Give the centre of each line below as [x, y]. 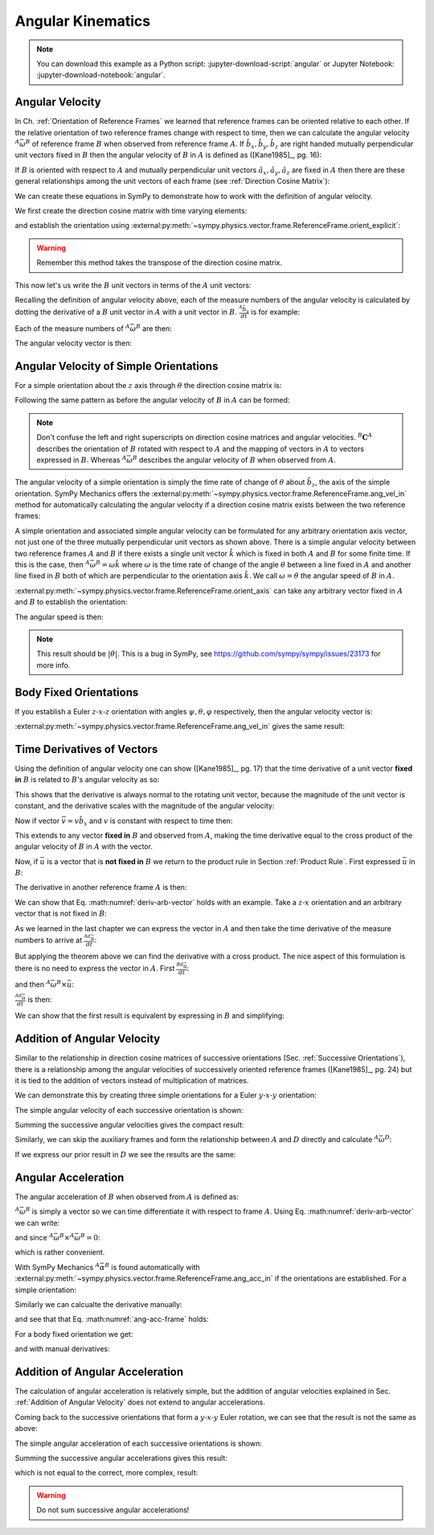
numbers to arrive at [49, 940]
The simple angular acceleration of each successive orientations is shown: [139, 1443]
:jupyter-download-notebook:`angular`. [101, 75]
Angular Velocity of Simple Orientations [117, 366]
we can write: [37, 1223]
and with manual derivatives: [62, 1349]
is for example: [275, 312]
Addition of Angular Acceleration [99, 1372]
